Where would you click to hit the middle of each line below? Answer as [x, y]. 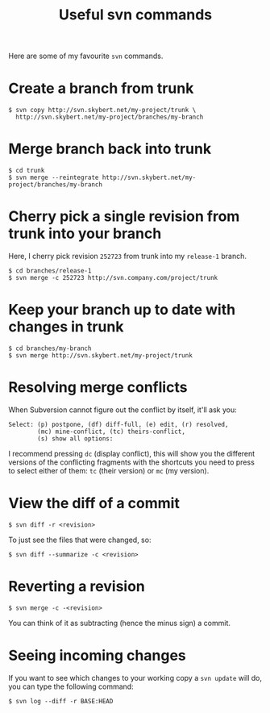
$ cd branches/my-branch [50, 348]
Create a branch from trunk [101, 88]
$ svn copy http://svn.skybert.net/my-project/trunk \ [102, 110]
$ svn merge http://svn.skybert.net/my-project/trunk [101, 355]
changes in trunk [66, 327]
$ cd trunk [27, 171]
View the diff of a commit [94, 504]
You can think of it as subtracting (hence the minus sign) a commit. [120, 623]
